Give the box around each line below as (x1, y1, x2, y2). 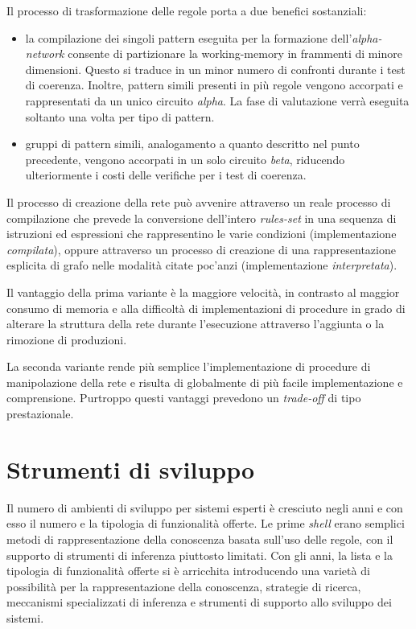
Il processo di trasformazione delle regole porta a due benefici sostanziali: (6, 2, 367, 18)
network (25, 45, 64, 62)
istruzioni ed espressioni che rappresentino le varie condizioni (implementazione (6, 225, 397, 242)
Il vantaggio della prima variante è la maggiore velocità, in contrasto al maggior (6, 283, 400, 300)
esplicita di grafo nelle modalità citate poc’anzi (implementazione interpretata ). (6, 257, 397, 273)
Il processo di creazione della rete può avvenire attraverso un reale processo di (6, 193, 391, 210)
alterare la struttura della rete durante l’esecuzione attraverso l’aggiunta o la (6, 315, 385, 332)
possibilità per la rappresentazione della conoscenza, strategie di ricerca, (6, 578, 361, 594)
